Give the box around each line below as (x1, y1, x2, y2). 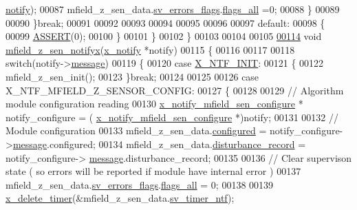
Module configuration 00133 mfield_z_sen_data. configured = (6, 123, 267, 138)
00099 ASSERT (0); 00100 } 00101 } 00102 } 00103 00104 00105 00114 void (6, 29, 322, 43)
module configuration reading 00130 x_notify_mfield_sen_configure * (6, 96, 303, 111)
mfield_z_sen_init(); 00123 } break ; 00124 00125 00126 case (6, 69, 259, 83)
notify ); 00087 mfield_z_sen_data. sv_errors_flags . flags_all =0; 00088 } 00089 (6, 2, 340, 16)
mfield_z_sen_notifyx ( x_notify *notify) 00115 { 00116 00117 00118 (6, 42, 295, 56)
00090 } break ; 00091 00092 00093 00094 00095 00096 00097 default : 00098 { (6, 15, 325, 30)
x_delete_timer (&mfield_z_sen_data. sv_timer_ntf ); (6, 191, 235, 205)
